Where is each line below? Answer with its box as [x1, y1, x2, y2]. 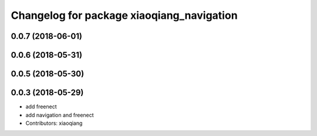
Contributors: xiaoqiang [25, 120, 83, 127]
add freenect [25, 103, 57, 110]
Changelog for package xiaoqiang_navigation [11, 9, 238, 22]
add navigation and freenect [25, 111, 94, 118]
